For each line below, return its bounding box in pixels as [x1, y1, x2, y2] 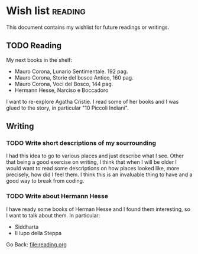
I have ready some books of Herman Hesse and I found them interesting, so [6, 205, 191, 213]
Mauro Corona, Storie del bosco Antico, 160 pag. [14, 74, 134, 81]
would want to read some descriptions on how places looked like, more [6, 165, 180, 172]
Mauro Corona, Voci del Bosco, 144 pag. [14, 80, 113, 87]
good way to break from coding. [6, 177, 85, 184]
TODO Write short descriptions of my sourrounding [6, 139, 157, 147]
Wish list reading [6, 4, 86, 18]
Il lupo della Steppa [14, 229, 62, 236]
